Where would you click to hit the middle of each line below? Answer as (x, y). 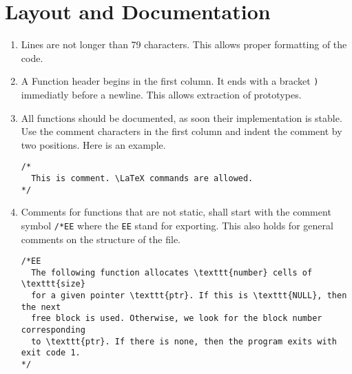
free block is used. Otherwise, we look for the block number (177, 319)
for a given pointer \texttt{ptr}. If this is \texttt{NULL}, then (189, 296)
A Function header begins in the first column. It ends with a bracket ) (170, 81)
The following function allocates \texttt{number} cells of (172, 272)
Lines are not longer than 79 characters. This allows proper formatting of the (184, 44)
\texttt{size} (53, 284)
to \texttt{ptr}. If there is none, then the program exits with (184, 341)
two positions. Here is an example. (93, 144)
